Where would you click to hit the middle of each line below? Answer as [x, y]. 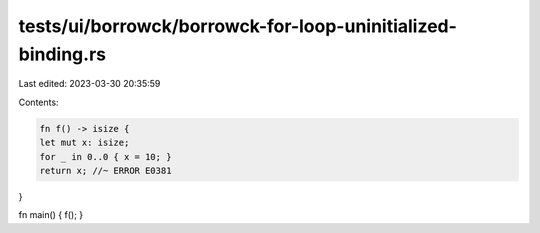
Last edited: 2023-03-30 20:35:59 [89, 84]
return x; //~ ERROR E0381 [105, 170]
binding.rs [62, 54]
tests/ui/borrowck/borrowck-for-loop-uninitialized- [237, 26]
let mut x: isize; [84, 143]
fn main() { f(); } [51, 215]
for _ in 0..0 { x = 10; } [105, 156]
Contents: [38, 102]
